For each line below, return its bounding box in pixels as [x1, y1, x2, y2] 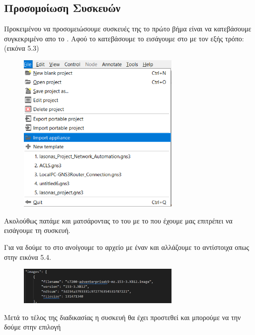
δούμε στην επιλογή [4, 322, 61, 332]
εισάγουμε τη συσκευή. [4, 225, 71, 235]
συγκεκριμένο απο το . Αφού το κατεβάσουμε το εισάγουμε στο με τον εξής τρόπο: [4, 33, 244, 43]
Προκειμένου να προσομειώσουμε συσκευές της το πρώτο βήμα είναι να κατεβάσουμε [4, 23, 252, 34]
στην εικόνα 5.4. [4, 251, 51, 262]
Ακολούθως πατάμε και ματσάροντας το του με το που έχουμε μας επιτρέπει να [4, 215, 233, 225]
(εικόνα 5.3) [4, 43, 39, 53]
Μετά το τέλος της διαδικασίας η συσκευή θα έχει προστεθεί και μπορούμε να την [4, 312, 241, 322]
